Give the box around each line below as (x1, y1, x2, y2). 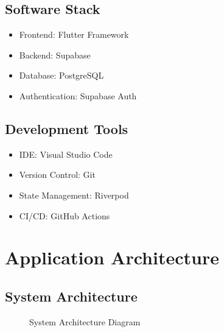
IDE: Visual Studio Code (19, 147, 113, 160)
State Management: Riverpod (19, 188, 129, 201)
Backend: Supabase (19, 48, 91, 61)
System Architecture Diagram (29, 315, 141, 328)
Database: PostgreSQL (19, 69, 104, 82)
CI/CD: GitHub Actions (19, 209, 110, 222)
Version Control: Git (19, 168, 96, 181)
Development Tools (5, 119, 128, 138)
